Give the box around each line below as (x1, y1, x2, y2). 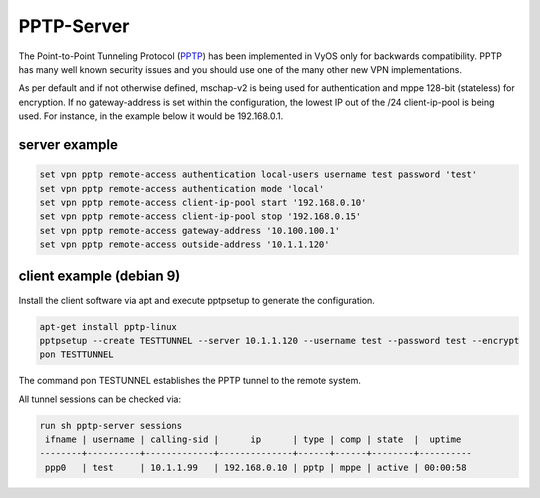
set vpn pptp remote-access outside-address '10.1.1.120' (39, 239, 330, 250)
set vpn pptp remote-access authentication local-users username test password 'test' (39, 169, 478, 180)
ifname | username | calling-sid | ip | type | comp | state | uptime (45, 434, 462, 445)
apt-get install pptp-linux (39, 321, 177, 332)
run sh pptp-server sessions (39, 420, 183, 431)
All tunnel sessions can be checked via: (18, 393, 182, 405)
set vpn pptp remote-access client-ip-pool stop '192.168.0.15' (39, 211, 362, 222)
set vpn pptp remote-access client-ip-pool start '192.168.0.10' (39, 196, 367, 208)
